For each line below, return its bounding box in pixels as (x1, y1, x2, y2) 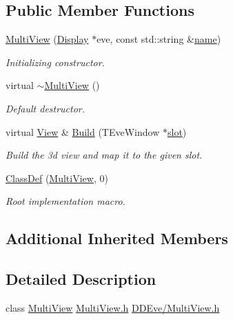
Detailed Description (6, 268, 156, 290)
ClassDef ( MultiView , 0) (6, 170, 108, 185)
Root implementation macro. (6, 194, 125, 208)
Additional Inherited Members (6, 228, 228, 249)
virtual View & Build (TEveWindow (6, 124, 160, 139)
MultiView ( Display (6, 32, 89, 46)
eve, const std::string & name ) (97, 32, 221, 46)
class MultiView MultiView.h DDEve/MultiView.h (6, 300, 220, 314)
